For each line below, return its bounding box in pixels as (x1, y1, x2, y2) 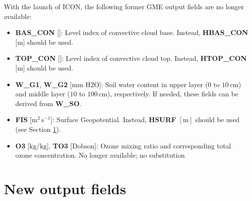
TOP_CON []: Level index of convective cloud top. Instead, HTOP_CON (15, 53, 247, 63)
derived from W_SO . (15, 98, 82, 108)
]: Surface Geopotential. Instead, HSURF (50, 114, 176, 125)
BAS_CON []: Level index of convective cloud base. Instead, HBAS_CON (15, 27, 248, 37)
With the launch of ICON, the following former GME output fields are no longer (4, 1, 244, 11)
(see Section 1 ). (15, 124, 61, 134)
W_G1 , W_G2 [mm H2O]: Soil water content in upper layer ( (15, 79, 208, 89)
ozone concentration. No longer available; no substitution (15, 150, 185, 160)
